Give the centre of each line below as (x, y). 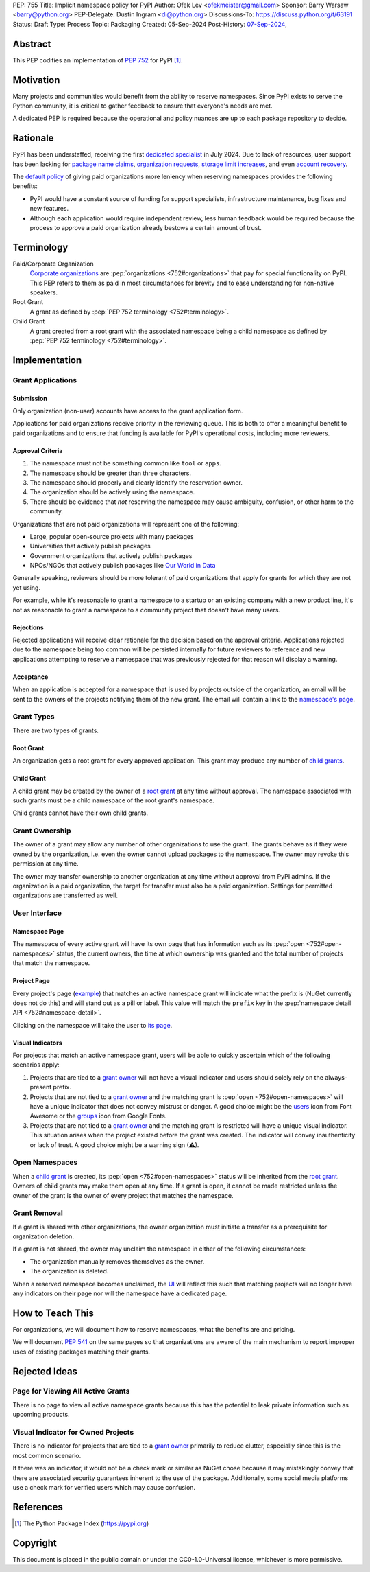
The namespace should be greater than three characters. (111, 473)
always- (336, 1077)
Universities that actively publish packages (90, 546)
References (38, 1507)
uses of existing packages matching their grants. (82, 1352)
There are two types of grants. (56, 730)
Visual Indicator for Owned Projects (73, 1433)
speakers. (44, 292)
